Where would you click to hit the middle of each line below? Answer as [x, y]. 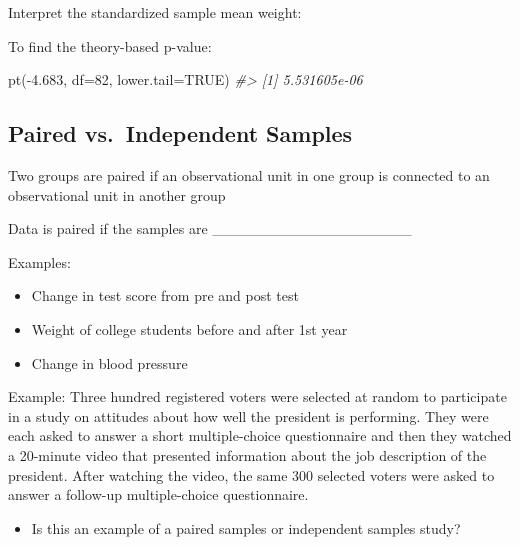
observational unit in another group [117, 194]
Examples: [39, 261]
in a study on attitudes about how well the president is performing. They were [248, 415]
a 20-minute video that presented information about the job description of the [247, 454]
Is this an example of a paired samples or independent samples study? [246, 527]
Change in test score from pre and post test [165, 295]
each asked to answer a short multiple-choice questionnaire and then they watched [260, 435]
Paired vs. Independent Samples [180, 133]
